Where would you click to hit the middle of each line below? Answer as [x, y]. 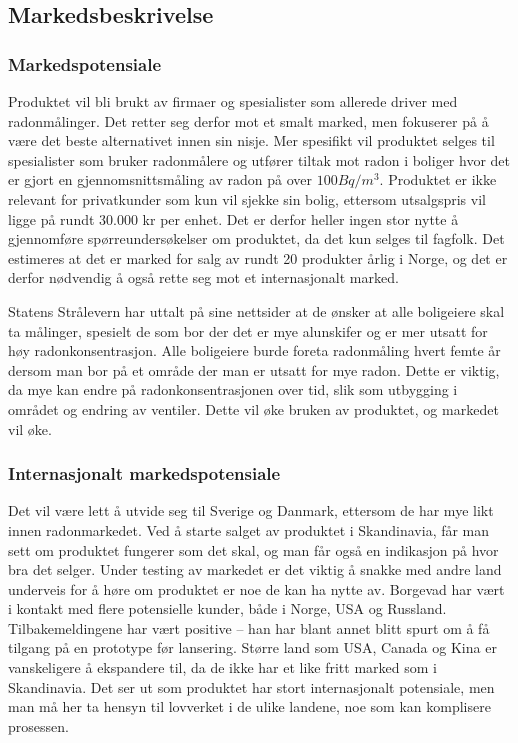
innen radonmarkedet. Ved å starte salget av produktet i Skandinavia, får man [249, 529]
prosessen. [38, 725]
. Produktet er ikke [438, 179]
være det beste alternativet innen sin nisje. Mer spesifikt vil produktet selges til [251, 140]
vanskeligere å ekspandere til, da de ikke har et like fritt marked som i [222, 667]
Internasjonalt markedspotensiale [144, 473]
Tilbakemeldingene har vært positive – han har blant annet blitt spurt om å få [249, 627]
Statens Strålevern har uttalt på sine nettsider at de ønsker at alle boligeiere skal [256, 310]
